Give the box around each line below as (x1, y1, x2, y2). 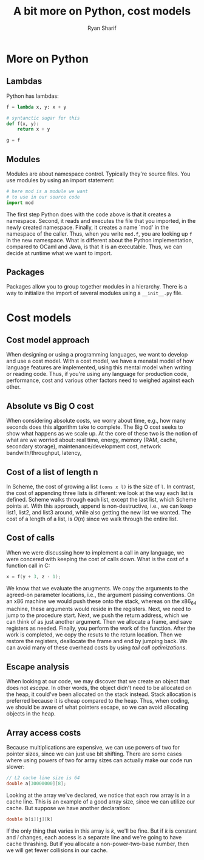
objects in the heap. (6, 710, 56, 717)
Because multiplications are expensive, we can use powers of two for (6, 744, 180, 751)
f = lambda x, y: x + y (6, 104, 67, 110)
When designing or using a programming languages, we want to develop (6, 351, 188, 358)
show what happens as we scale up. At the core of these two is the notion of (6, 430, 198, 437)
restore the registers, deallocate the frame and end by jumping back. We (6, 638, 188, 645)
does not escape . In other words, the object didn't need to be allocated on (6, 684, 192, 692)
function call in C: (6, 562, 50, 569)
